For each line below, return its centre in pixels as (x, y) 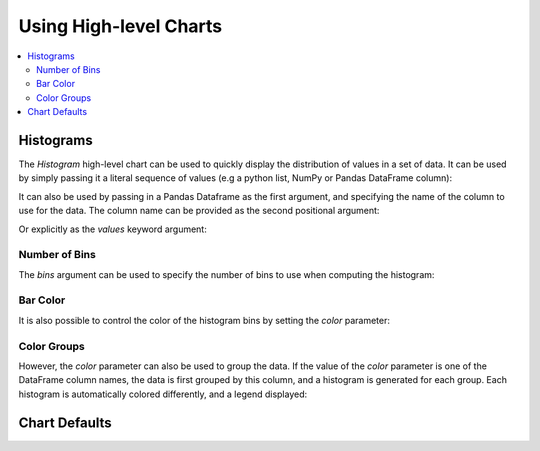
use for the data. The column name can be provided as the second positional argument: (199, 211)
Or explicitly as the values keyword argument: (112, 229)
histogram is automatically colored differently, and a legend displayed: (163, 394)
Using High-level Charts (120, 26)
